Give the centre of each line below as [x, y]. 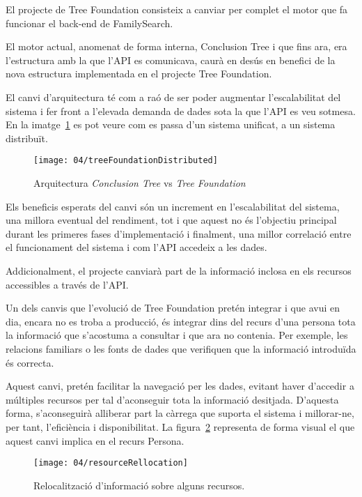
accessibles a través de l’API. [67, 284]
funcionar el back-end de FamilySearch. [89, 23]
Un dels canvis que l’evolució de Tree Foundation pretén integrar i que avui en [173, 308]
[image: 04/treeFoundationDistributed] [126, 161]
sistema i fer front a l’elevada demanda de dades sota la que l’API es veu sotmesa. [181, 110]
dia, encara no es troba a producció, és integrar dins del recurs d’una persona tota [181, 321]
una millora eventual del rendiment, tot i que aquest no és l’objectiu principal [171, 220]
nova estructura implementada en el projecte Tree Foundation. [139, 74]
